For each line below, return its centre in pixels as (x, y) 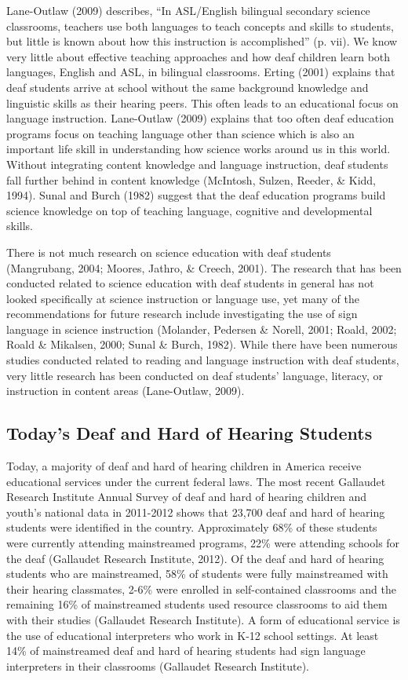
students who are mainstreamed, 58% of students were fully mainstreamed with (197, 574)
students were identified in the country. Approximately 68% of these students (192, 527)
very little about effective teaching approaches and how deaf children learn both (199, 56)
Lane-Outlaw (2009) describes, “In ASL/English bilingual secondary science (188, 10)
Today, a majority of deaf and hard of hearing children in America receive (184, 466)
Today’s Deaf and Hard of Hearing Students (189, 433)
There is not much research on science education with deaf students (169, 252)
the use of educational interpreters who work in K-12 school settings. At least (193, 635)
